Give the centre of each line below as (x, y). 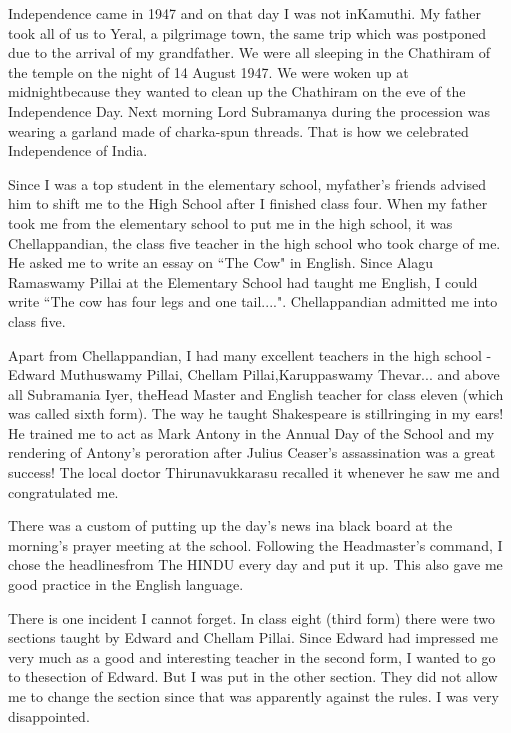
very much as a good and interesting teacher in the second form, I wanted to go (252, 656)
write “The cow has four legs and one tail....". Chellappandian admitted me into (253, 301)
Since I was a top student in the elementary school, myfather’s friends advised (247, 183)
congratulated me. (63, 491)
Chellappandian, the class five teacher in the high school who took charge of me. (254, 242)
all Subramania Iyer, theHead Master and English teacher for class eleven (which (256, 393)
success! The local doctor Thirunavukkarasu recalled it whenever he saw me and (254, 472)
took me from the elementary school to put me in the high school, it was (230, 222)
